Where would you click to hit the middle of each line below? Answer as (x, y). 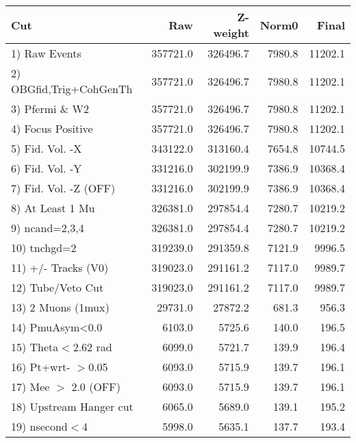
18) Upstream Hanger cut (72, 406)
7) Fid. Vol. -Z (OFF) (63, 188)
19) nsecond (39, 426)
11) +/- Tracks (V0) (60, 267)
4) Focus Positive (52, 128)
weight (231, 33)
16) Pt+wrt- (41, 367)
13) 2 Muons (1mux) (60, 307)
